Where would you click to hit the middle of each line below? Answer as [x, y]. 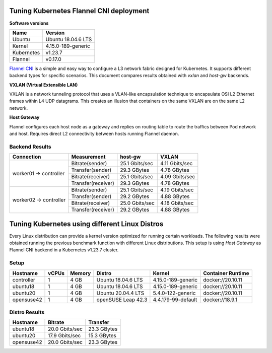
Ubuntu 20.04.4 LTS [120, 293]
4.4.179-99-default [175, 300]
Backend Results [30, 147]
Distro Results [27, 312]
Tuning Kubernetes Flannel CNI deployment [79, 11]
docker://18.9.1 [220, 300]
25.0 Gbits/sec [137, 203]
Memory [81, 273]
